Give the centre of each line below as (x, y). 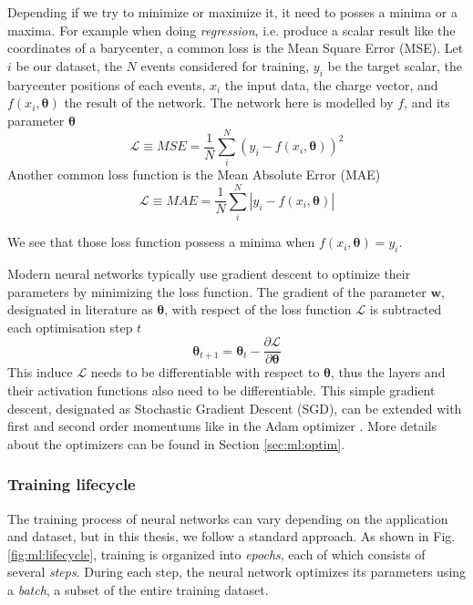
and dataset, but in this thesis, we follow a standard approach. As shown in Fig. (231, 536)
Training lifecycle (72, 484)
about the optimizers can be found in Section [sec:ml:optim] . (176, 443)
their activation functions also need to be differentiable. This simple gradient (221, 390)
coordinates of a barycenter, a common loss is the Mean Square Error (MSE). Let (236, 48)
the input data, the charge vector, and (331, 84)
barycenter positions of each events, (107, 84)
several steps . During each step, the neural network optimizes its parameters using (237, 572)
